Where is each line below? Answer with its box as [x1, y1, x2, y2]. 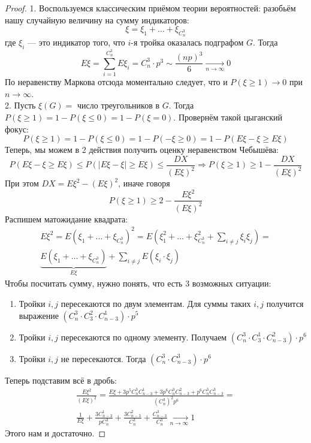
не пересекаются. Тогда [61, 352, 146, 364]
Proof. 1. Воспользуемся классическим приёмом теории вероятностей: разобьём [5, 2, 296, 14]
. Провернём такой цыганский [173, 111, 283, 123]
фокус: [5, 122, 29, 135]
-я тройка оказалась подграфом [131, 36, 244, 49]
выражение [19, 309, 59, 321]
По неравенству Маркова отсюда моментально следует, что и [5, 76, 228, 88]
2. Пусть [5, 99, 36, 111]
